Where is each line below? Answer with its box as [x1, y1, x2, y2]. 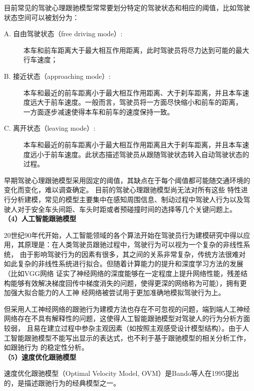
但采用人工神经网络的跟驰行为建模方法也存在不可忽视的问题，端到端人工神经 [4, 303, 250, 314]
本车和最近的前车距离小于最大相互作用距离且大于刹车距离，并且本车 [23, 139, 242, 149]
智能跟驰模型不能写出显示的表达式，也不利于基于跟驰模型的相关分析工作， [10, 332, 250, 343]
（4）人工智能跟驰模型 [4, 213, 77, 224]
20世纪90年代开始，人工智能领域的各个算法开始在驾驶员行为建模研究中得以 [4, 230, 243, 240]
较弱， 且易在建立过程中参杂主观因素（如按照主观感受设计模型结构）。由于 [4, 323, 242, 333]
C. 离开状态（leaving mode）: [4, 123, 96, 133]
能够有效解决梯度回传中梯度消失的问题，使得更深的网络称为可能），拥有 [10, 277, 240, 288]
